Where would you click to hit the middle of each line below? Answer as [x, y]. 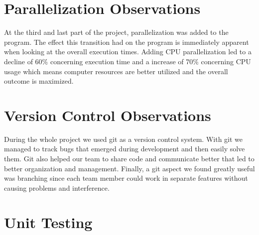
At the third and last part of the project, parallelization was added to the [116, 32]
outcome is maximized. [39, 81]
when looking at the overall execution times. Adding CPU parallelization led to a [128, 52]
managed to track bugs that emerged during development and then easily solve [125, 149]
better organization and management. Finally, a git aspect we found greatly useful [129, 168]
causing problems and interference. [57, 187]
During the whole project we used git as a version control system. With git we [124, 139]
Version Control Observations [108, 115]
